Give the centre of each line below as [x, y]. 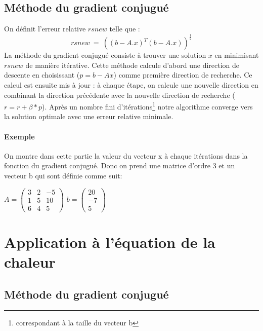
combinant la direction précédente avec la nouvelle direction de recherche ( [120, 95]
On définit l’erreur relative [45, 29]
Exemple [19, 136]
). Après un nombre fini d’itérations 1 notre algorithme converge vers [147, 106]
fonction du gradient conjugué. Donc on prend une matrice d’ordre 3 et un [120, 165]
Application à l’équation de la [110, 242]
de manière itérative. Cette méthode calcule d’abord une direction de [133, 65]
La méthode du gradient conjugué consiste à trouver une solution [105, 55]
